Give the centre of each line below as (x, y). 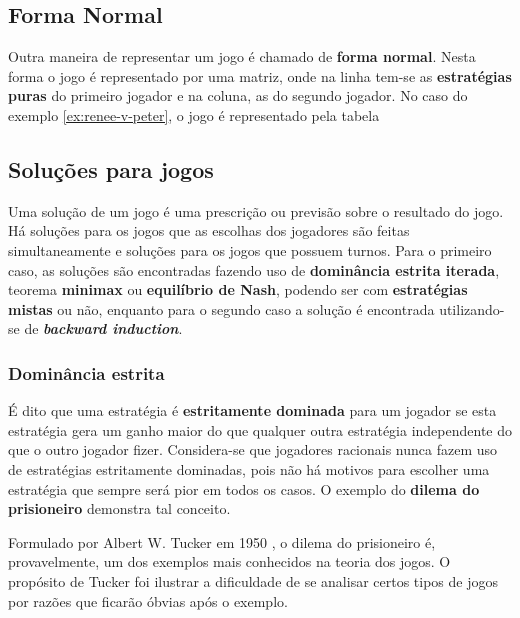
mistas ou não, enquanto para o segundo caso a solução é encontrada (221, 308)
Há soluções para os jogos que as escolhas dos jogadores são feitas (209, 230)
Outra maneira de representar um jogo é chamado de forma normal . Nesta (242, 56)
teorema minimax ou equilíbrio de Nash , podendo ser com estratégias (238, 289)
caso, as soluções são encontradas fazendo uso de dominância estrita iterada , (254, 269)
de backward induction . (103, 328)
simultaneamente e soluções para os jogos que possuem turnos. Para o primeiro (250, 249)
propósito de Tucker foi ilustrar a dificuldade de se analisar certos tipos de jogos (253, 580)
